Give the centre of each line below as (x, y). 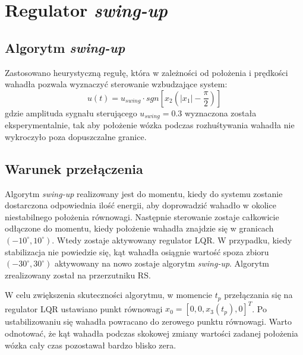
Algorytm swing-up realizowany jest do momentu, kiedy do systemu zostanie (144, 193)
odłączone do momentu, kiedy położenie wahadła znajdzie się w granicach (139, 228)
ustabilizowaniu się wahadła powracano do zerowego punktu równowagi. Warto (148, 321)
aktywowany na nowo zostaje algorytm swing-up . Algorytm (162, 263)
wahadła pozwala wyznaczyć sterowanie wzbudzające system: (116, 84)
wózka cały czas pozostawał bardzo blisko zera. (91, 345)
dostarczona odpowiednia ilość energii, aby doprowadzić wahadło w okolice (141, 205)
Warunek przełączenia (74, 168)
